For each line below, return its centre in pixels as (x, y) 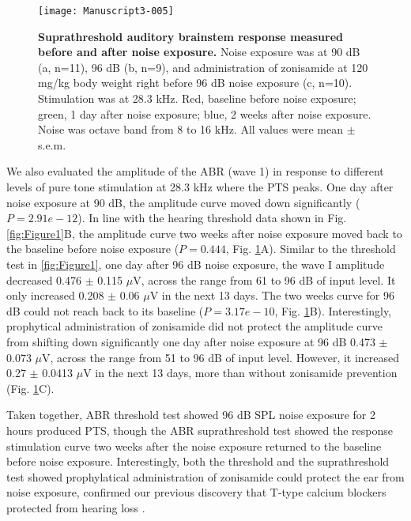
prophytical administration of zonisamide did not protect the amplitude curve (194, 326)
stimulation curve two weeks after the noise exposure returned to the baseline (194, 445)
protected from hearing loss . (76, 507)
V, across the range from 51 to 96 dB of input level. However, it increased (221, 357)
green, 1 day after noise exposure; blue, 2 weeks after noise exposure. (205, 113)
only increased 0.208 (55, 295)
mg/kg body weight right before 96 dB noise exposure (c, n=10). (195, 83)
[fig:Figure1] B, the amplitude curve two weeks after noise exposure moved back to (204, 233)
